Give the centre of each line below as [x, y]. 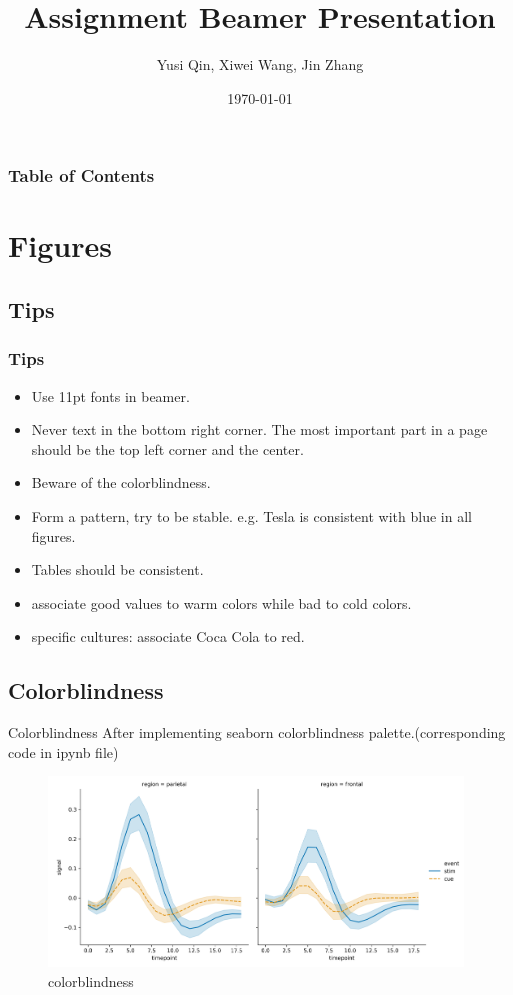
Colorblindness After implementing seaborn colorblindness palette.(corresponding [257, 732]
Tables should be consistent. [117, 569]
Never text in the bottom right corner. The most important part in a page [259, 429]
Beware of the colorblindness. [121, 482]
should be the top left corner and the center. [167, 448]
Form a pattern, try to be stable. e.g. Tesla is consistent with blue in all [251, 515]
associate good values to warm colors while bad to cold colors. [221, 602]
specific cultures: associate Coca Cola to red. [168, 636]
